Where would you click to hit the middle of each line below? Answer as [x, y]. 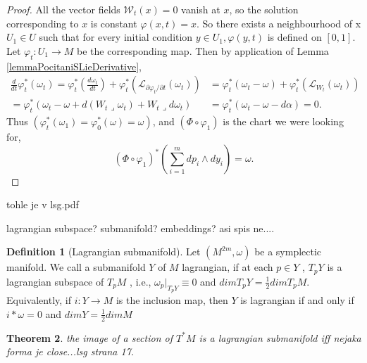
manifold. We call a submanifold [76, 267]
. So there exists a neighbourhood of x [279, 23]
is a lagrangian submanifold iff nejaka [280, 337]
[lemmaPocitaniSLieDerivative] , [74, 66]
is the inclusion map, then [172, 300]
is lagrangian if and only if [297, 300]
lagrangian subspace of [55, 281]
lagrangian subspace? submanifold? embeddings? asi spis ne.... [141, 228]
